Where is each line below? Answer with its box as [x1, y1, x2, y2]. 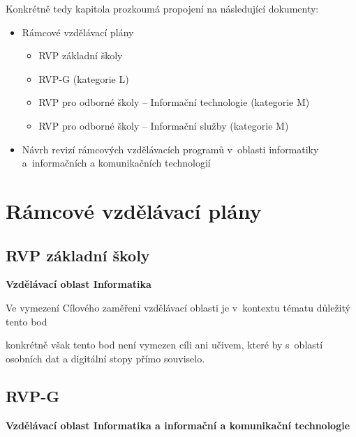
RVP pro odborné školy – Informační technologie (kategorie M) [38, 95, 310, 109]
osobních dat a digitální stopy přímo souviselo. [6, 351, 205, 365]
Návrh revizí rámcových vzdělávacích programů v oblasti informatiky [22, 141, 319, 156]
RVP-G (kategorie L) [38, 71, 129, 86]
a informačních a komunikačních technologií [22, 155, 211, 170]
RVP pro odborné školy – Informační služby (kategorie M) [38, 118, 289, 132]
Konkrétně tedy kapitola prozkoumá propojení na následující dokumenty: [6, 1, 319, 15]
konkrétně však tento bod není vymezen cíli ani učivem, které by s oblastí [6, 337, 323, 352]
